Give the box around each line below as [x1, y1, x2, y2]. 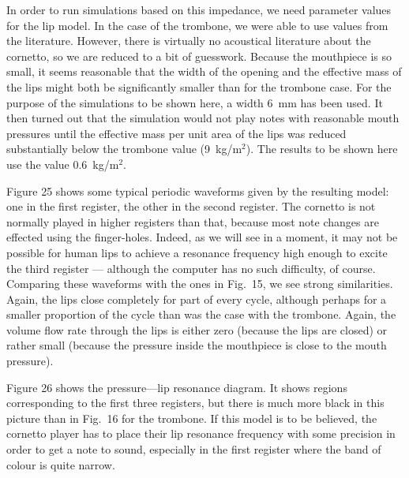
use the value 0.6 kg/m [6, 155, 119, 172]
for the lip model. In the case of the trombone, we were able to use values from [6, 17, 388, 33]
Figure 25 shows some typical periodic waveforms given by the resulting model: [6, 182, 389, 199]
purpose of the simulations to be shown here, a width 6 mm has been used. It [6, 94, 383, 110]
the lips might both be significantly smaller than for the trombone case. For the [6, 78, 392, 95]
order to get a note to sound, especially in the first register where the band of [6, 441, 381, 457]
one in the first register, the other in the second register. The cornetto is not [6, 198, 376, 215]
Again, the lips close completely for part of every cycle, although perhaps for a [6, 290, 387, 307]
